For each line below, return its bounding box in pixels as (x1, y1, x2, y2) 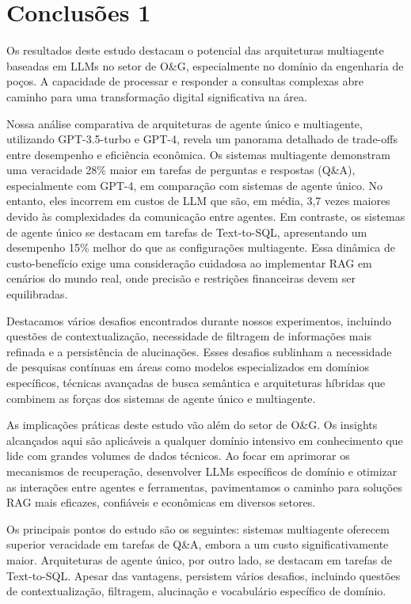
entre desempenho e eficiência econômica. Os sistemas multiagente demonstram (6, 146, 391, 162)
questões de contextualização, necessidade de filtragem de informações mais (6, 328, 371, 344)
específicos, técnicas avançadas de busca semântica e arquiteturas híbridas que (6, 374, 386, 390)
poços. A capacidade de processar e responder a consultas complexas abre (6, 73, 364, 89)
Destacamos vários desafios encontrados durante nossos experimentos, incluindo (6, 312, 392, 329)
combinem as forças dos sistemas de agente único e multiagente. (6, 389, 316, 406)
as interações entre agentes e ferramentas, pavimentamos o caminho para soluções (6, 478, 402, 495)
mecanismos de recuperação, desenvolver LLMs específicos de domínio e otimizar (6, 462, 398, 479)
